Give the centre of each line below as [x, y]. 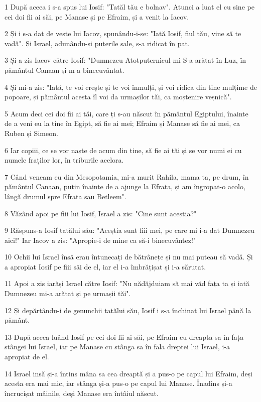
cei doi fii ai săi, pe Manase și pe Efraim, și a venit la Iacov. [97, 16]
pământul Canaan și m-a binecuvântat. [64, 70]
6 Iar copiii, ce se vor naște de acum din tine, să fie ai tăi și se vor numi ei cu [123, 150]
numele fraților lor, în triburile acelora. [64, 160]
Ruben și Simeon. [31, 133]
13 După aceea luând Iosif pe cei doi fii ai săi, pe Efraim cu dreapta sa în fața [124, 337]
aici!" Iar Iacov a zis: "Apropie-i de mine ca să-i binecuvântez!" [100, 240]
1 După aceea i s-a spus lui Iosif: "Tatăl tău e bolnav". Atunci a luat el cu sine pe [129, 7]
